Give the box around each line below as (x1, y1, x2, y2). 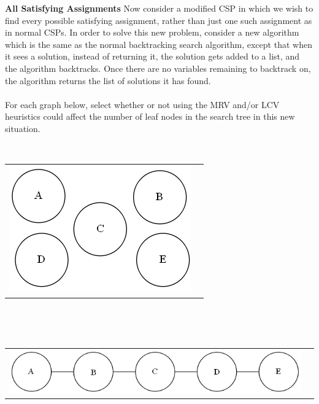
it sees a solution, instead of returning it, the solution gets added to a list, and (5, 50, 300, 63)
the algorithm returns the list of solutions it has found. (5, 74, 211, 87)
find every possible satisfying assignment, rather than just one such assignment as (5, 14, 312, 26)
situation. (5, 122, 40, 134)
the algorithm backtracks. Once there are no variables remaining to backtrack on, (5, 61, 311, 74)
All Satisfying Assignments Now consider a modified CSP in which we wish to (5, 2, 313, 14)
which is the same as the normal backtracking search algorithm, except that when (5, 37, 312, 50)
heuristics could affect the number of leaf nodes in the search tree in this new (5, 110, 295, 123)
